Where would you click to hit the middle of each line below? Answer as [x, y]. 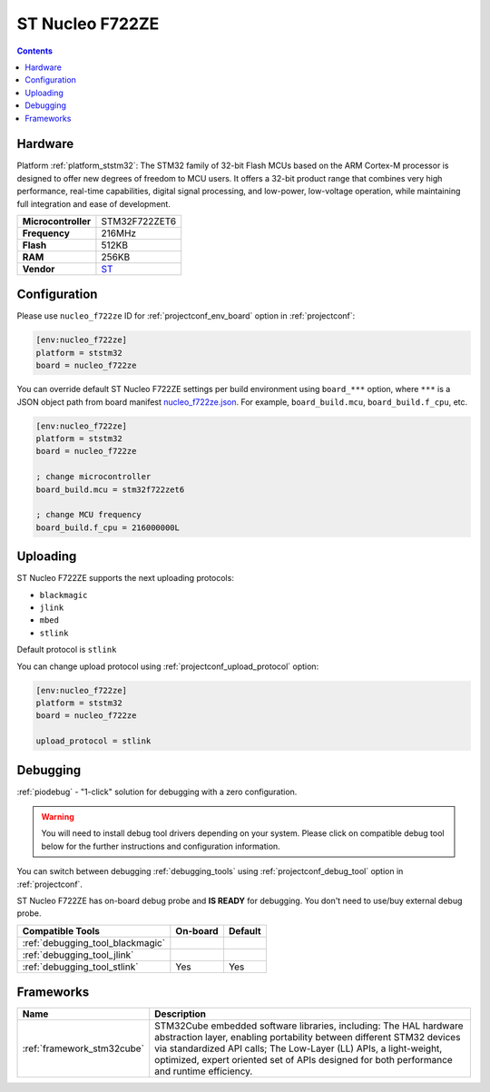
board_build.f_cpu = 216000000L [108, 527]
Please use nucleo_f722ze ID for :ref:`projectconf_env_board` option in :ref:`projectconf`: [186, 316]
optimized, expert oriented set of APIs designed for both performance [304, 1060]
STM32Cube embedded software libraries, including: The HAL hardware [309, 1026]
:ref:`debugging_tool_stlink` [80, 967]
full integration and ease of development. [94, 203]
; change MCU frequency [89, 515]
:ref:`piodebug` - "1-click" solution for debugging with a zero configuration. [157, 792]
